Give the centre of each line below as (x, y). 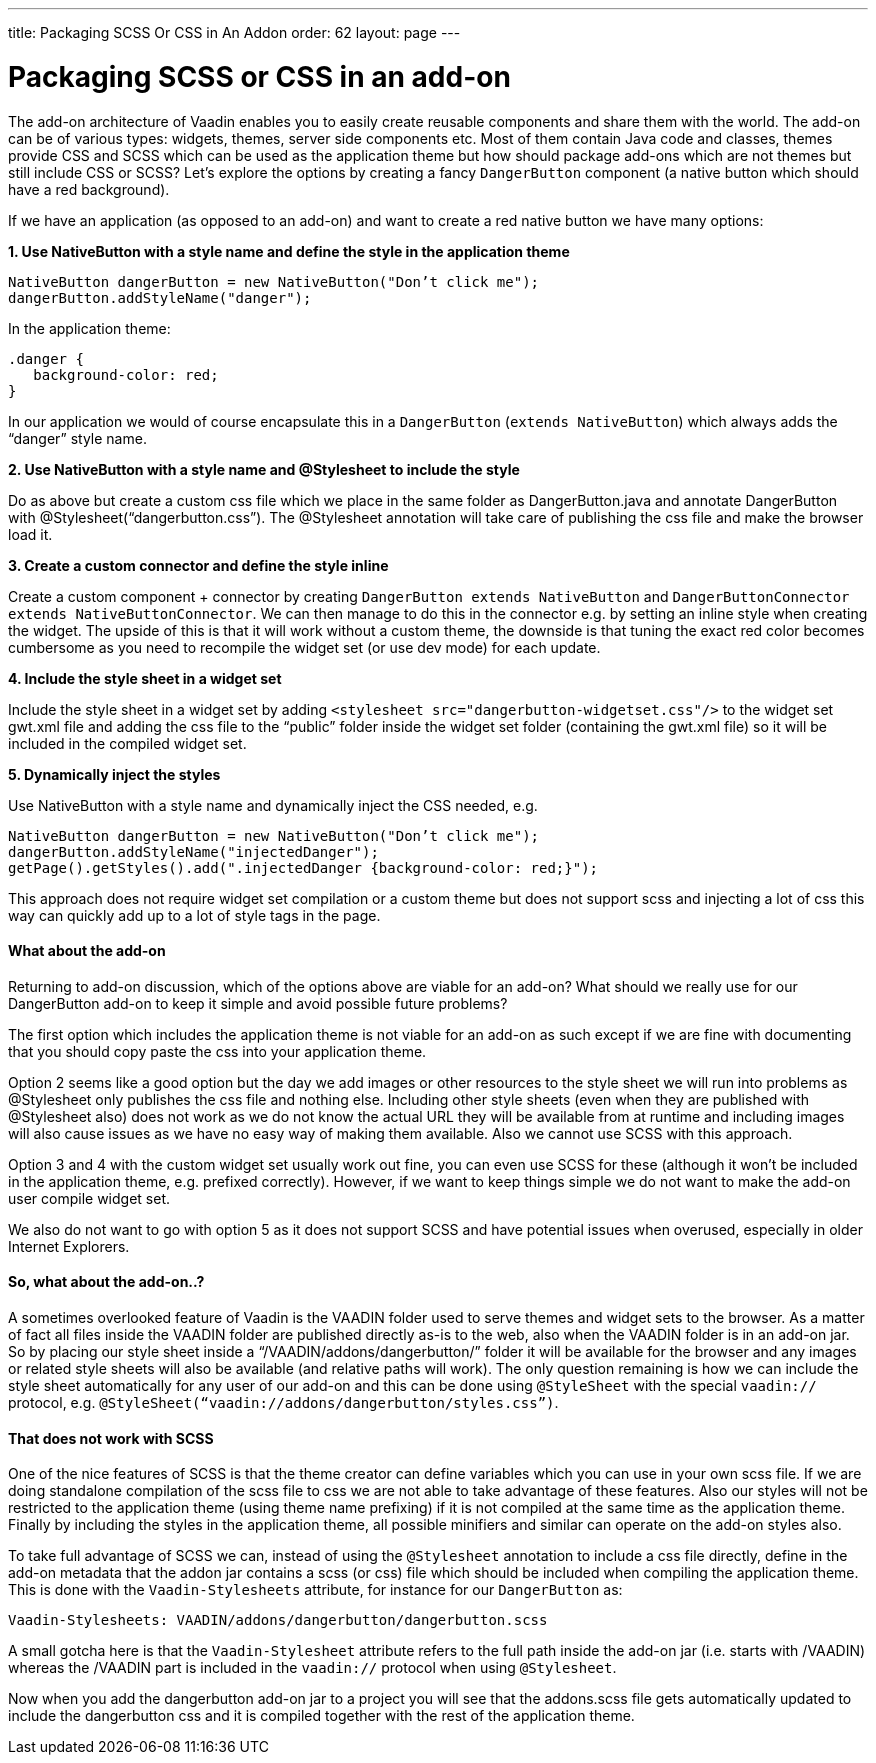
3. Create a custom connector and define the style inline (198, 565)
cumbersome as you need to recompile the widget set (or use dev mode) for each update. (304, 647)
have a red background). (89, 189)
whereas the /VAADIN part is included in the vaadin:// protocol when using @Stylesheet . (312, 1668)
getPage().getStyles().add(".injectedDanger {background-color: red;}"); (303, 867)
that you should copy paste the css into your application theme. (217, 1051)
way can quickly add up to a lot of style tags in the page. (194, 915)
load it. (30, 534)
